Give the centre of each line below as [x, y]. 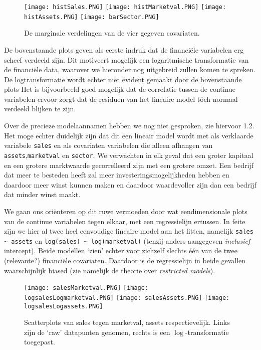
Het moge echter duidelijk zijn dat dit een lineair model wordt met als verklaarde [129, 135]
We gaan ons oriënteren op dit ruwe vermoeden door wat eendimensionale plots [126, 211]
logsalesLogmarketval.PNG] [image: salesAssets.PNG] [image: [127, 298]
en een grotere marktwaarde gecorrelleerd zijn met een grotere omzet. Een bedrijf [129, 165]
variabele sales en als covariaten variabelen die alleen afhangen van [108, 145]
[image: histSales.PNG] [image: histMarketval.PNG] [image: [125, 7]
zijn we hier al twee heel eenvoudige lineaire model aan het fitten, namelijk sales [129, 231]
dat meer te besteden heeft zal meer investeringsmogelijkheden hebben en [117, 175]
